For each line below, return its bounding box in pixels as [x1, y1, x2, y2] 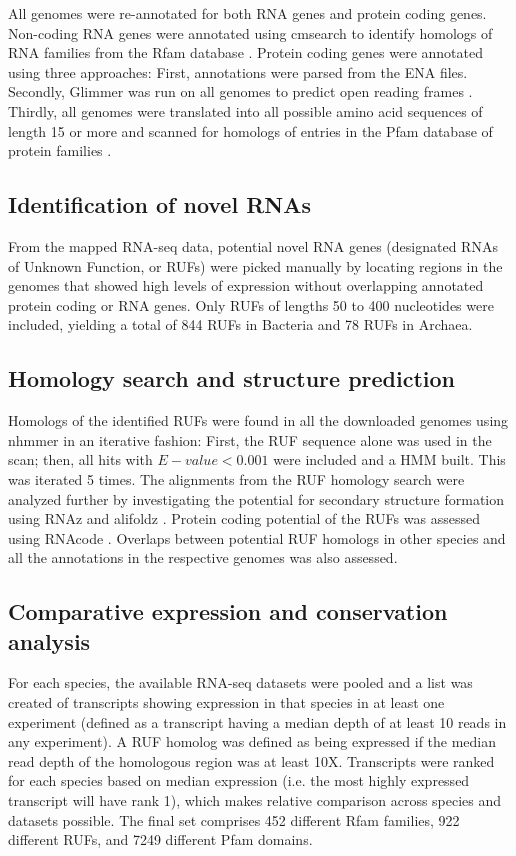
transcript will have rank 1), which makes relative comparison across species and [8, 790, 502, 811]
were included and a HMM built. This [273, 449, 506, 470]
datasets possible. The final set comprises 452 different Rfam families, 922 [8, 809, 460, 830]
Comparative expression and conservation [8, 596, 448, 627]
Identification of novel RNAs [8, 189, 311, 220]
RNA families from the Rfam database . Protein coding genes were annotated [8, 42, 483, 63]
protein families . [8, 140, 112, 161]
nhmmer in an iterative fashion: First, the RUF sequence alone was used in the [8, 429, 492, 450]
